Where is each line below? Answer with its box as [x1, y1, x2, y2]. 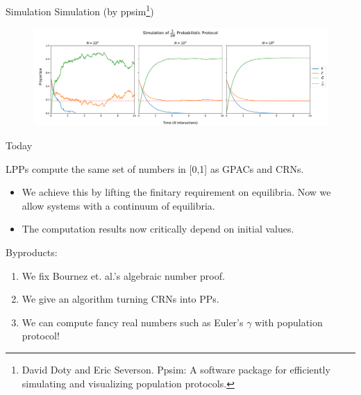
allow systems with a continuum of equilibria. [22, 198, 215, 212]
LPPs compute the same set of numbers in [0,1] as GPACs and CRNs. [6, 161, 304, 176]
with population [255, 314, 323, 329]
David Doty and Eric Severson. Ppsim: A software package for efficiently [22, 362, 330, 376]
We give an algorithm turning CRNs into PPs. [22, 292, 219, 306]
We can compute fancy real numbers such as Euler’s [22, 314, 244, 329]
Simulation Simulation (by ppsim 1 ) [6, 2, 154, 18]
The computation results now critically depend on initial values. [22, 221, 294, 236]
